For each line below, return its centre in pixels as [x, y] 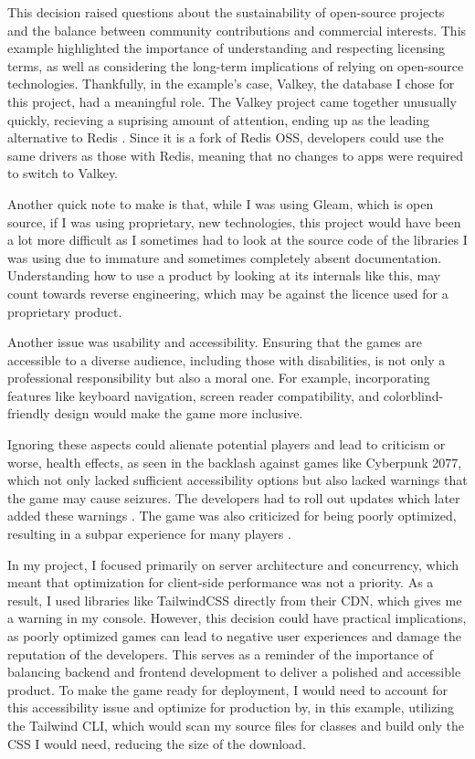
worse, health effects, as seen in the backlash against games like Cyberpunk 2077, [235, 462]
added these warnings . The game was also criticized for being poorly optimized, [232, 516]
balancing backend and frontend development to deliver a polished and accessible [234, 672]
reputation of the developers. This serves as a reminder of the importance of [221, 654]
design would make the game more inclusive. [179, 413]
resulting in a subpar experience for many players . [149, 534]
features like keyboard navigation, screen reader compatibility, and [194, 395]
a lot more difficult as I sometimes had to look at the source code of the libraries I [237, 240]
